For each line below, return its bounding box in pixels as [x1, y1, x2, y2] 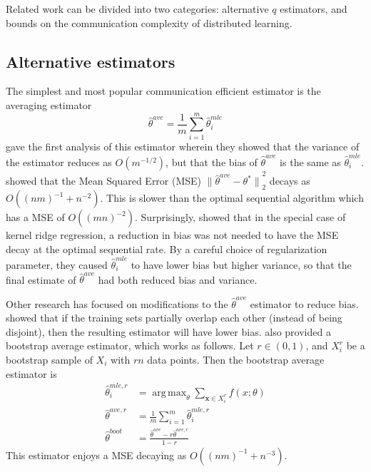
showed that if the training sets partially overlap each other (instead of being [6, 310, 342, 325]
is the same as [280, 155, 341, 170]
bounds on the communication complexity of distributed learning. [6, 15, 293, 30]
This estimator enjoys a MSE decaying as [6, 447, 187, 462]
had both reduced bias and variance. [98, 272, 258, 287]
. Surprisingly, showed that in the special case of [135, 210, 346, 225]
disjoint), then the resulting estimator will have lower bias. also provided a [6, 324, 331, 339]
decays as [269, 173, 310, 188]
